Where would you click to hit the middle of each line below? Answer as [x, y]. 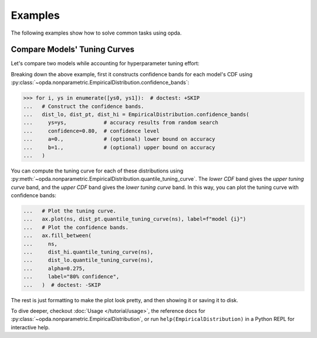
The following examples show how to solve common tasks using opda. [96, 33]
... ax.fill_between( [58, 236]
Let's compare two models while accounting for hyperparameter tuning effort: [105, 63]
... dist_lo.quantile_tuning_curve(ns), [88, 260]
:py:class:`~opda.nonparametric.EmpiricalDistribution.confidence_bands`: [100, 83]
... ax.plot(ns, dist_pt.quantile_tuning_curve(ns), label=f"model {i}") [135, 219]
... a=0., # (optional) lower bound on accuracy [119, 139]
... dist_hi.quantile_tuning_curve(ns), [88, 252]
